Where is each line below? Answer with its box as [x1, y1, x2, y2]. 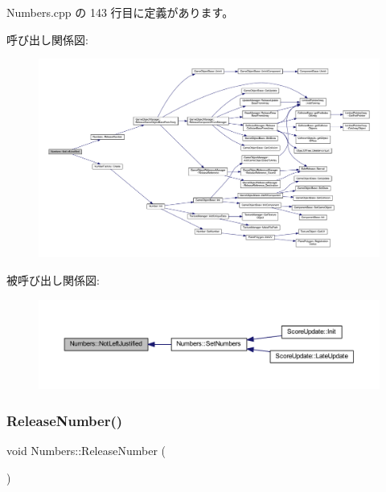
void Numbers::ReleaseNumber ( [6, 442, 166, 459]
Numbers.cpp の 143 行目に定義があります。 [6, 4, 234, 20]
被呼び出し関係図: [6, 271, 100, 288]
